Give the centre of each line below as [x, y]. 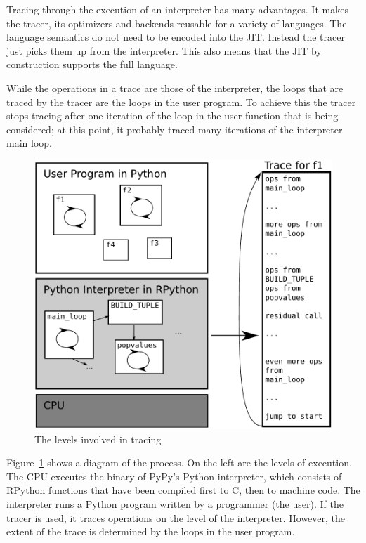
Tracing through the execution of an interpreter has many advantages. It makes [177, 9]
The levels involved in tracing [98, 439]
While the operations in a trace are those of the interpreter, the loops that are [175, 87]
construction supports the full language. [92, 64]
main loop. [29, 143]
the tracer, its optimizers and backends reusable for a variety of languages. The [177, 23]
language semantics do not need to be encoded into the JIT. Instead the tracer [176, 37]
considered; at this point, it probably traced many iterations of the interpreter [175, 129]
